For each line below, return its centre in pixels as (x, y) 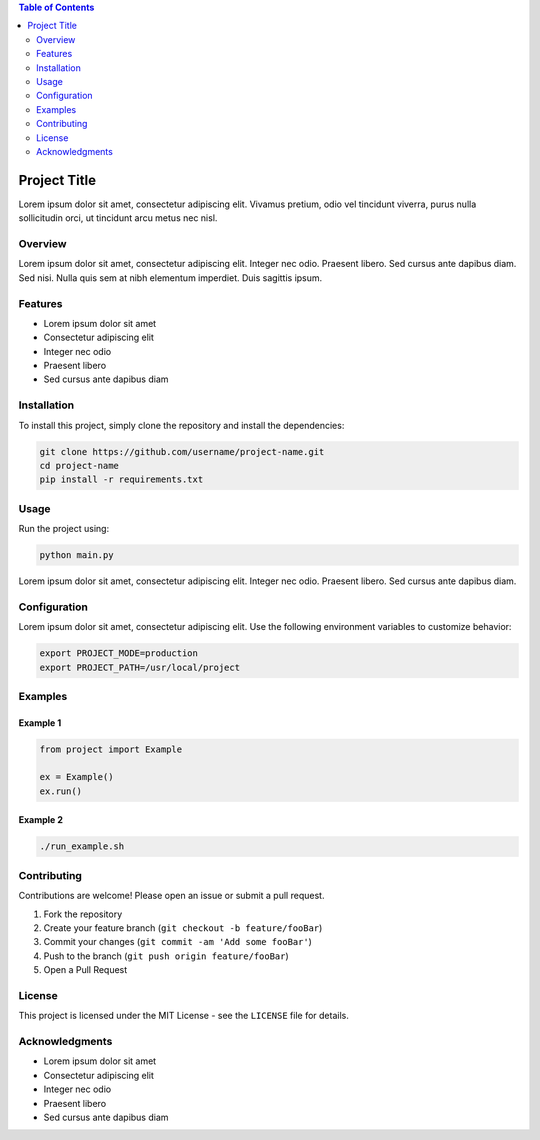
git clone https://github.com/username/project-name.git (182, 451)
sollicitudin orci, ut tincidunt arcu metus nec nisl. (118, 218)
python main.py (76, 555)
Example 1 (40, 722)
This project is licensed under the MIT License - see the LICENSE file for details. (183, 1016)
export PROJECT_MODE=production (119, 653)
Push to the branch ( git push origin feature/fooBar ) (166, 956)
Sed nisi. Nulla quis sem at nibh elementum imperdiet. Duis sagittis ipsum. (170, 277)
